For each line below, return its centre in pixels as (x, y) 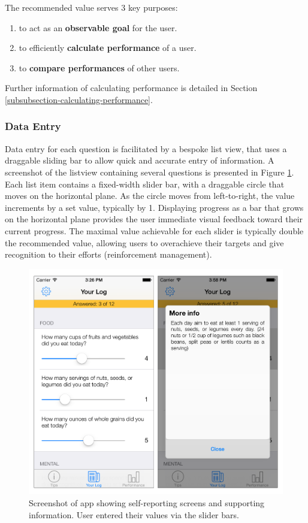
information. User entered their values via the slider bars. (134, 514)
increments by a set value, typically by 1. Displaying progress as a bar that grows (154, 207)
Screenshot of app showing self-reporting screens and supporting (147, 503)
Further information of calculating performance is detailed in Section (131, 88)
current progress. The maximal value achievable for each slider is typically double (154, 230)
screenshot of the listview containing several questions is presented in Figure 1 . (150, 172)
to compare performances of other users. (99, 67)
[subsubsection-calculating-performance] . (79, 99)
